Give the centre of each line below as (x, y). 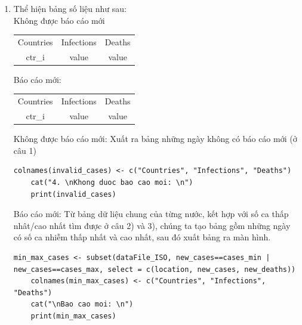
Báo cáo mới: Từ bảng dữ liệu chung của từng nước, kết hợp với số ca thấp (151, 214)
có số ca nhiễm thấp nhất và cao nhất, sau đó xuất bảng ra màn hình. (142, 237)
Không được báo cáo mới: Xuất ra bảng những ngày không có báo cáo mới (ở (155, 139)
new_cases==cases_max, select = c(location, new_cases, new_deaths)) (155, 269)
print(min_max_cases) (73, 316)
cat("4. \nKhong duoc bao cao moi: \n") (112, 182)
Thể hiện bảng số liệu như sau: (70, 8)
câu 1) (25, 150)
